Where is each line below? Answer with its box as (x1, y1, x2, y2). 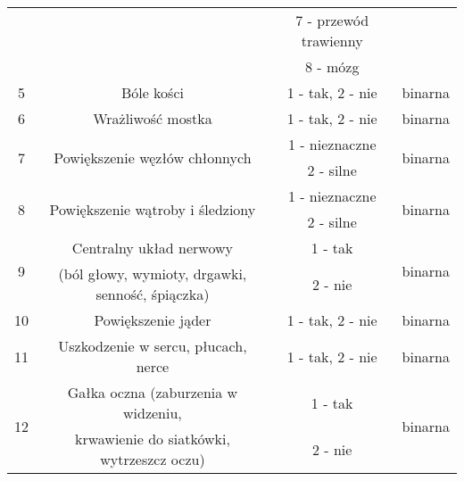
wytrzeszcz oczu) (100, 449, 205, 469)
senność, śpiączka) (95, 284, 210, 304)
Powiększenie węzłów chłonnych (54, 146, 252, 168)
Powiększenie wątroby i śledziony (49, 198, 256, 220)
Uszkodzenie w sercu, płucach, (58, 336, 247, 356)
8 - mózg (304, 56, 360, 77)
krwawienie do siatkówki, (74, 428, 230, 449)
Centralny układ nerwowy (71, 237, 233, 258)
